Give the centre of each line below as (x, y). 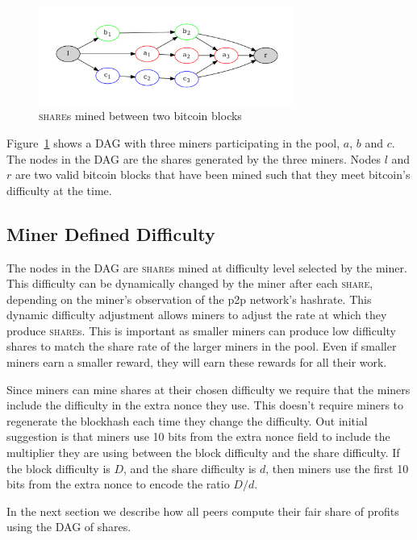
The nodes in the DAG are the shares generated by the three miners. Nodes (194, 158)
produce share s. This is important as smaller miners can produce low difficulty (201, 330)
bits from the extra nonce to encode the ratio (118, 484)
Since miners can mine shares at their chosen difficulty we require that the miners (208, 389)
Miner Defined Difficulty (111, 233)
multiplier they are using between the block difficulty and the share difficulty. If (203, 453)
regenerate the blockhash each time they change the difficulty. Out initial (187, 420)
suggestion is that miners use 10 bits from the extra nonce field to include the (198, 436)
